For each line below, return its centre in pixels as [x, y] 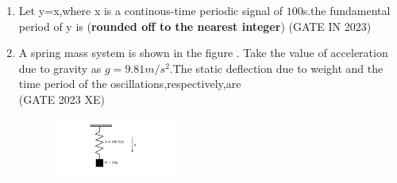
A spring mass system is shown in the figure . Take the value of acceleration [203, 53]
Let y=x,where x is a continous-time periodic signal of [151, 10]
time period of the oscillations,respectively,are [130, 84]
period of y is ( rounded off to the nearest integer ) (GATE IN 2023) [195, 26]
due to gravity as [60, 68]
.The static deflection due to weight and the [276, 68]
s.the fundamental [347, 10]
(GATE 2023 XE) [62, 99]
